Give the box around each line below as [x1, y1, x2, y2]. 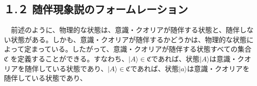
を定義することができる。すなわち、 [10, 53, 128, 63]
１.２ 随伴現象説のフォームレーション [4, 1, 188, 17]
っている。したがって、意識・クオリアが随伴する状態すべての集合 [38, 44, 252, 54]
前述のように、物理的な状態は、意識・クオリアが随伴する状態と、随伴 [10, 25, 240, 35]
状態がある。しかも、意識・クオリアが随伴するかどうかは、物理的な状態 [10, 34, 247, 44]
